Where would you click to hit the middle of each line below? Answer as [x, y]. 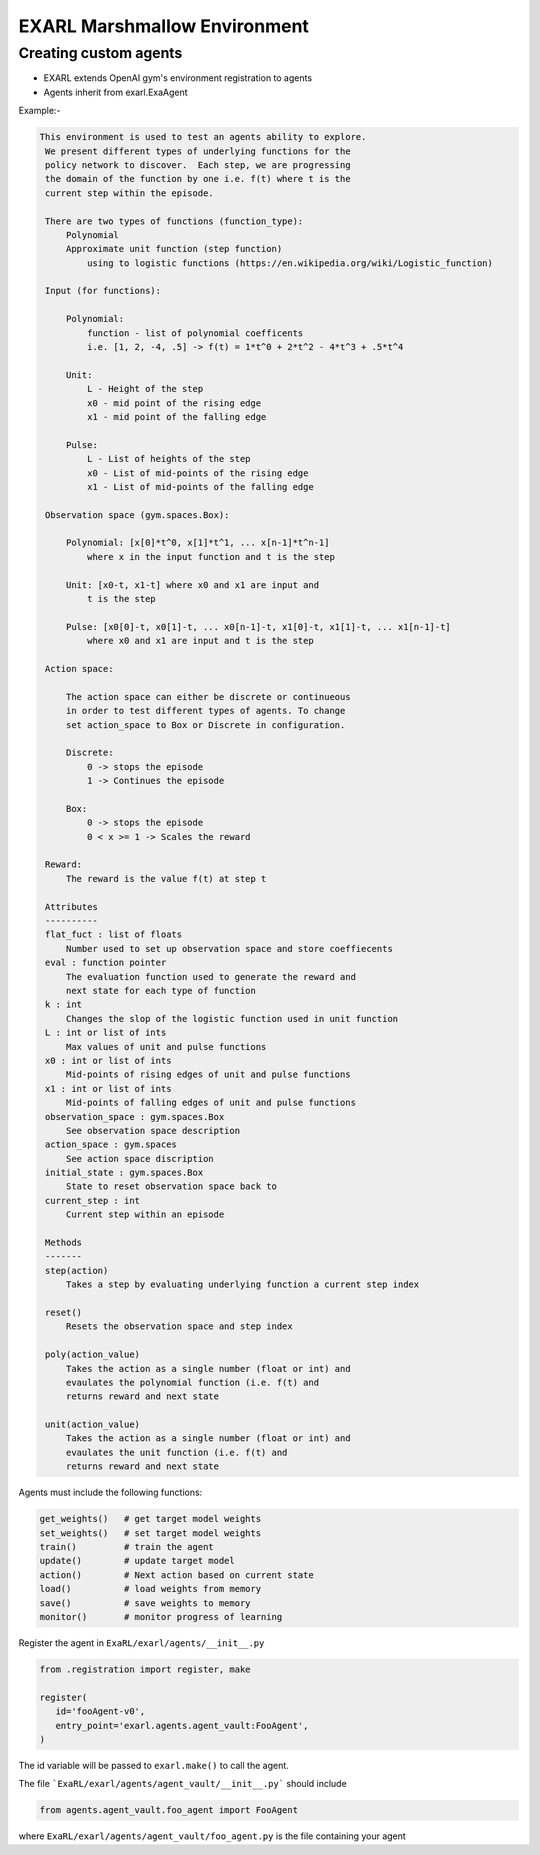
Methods [64, 1243]
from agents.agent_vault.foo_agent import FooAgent [169, 1810]
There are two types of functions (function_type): [174, 221]
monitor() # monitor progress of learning [161, 1616]
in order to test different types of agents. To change [205, 711]
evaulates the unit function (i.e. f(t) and [176, 1452]
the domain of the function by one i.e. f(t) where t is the [198, 179]
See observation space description [152, 1130]
